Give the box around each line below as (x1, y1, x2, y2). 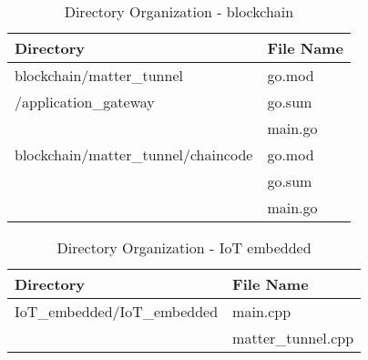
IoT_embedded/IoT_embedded (15, 301, 219, 322)
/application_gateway (15, 91, 155, 112)
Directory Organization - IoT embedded (56, 237, 312, 258)
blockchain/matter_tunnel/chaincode (15, 144, 253, 165)
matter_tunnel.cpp (232, 327, 354, 348)
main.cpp (232, 301, 291, 322)
